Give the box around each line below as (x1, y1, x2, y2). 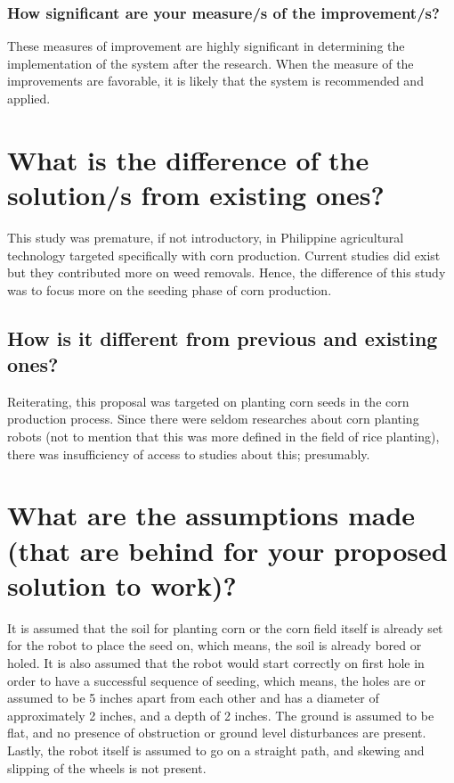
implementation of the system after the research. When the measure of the (7, 54, 414, 72)
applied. (7, 89, 51, 107)
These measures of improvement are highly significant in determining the (7, 37, 405, 55)
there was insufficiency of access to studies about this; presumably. (7, 444, 370, 463)
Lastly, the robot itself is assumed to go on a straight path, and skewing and (7, 740, 425, 759)
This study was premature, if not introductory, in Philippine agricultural (7, 227, 404, 246)
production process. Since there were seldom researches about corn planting (7, 409, 419, 428)
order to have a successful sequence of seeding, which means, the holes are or (7, 671, 426, 689)
